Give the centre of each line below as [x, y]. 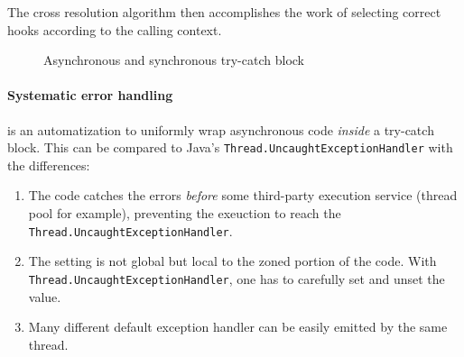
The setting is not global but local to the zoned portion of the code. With [232, 261]
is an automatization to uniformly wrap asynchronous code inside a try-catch [221, 129]
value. [45, 296]
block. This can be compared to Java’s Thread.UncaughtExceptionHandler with [230, 147]
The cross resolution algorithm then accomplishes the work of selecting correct [224, 12]
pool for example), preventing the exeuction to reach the [185, 213]
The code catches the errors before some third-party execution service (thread [243, 195]
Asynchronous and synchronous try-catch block [174, 60]
